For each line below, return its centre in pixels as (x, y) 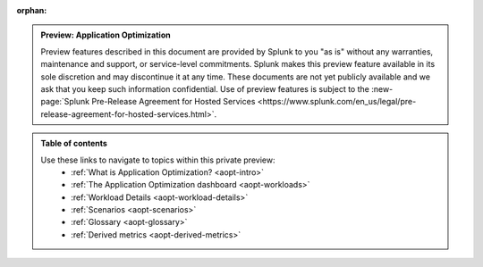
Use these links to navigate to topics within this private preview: (158, 160)
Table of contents (74, 144)
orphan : (32, 10)
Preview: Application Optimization (106, 35)
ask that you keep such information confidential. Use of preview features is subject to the (205, 88)
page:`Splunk (65, 102)
